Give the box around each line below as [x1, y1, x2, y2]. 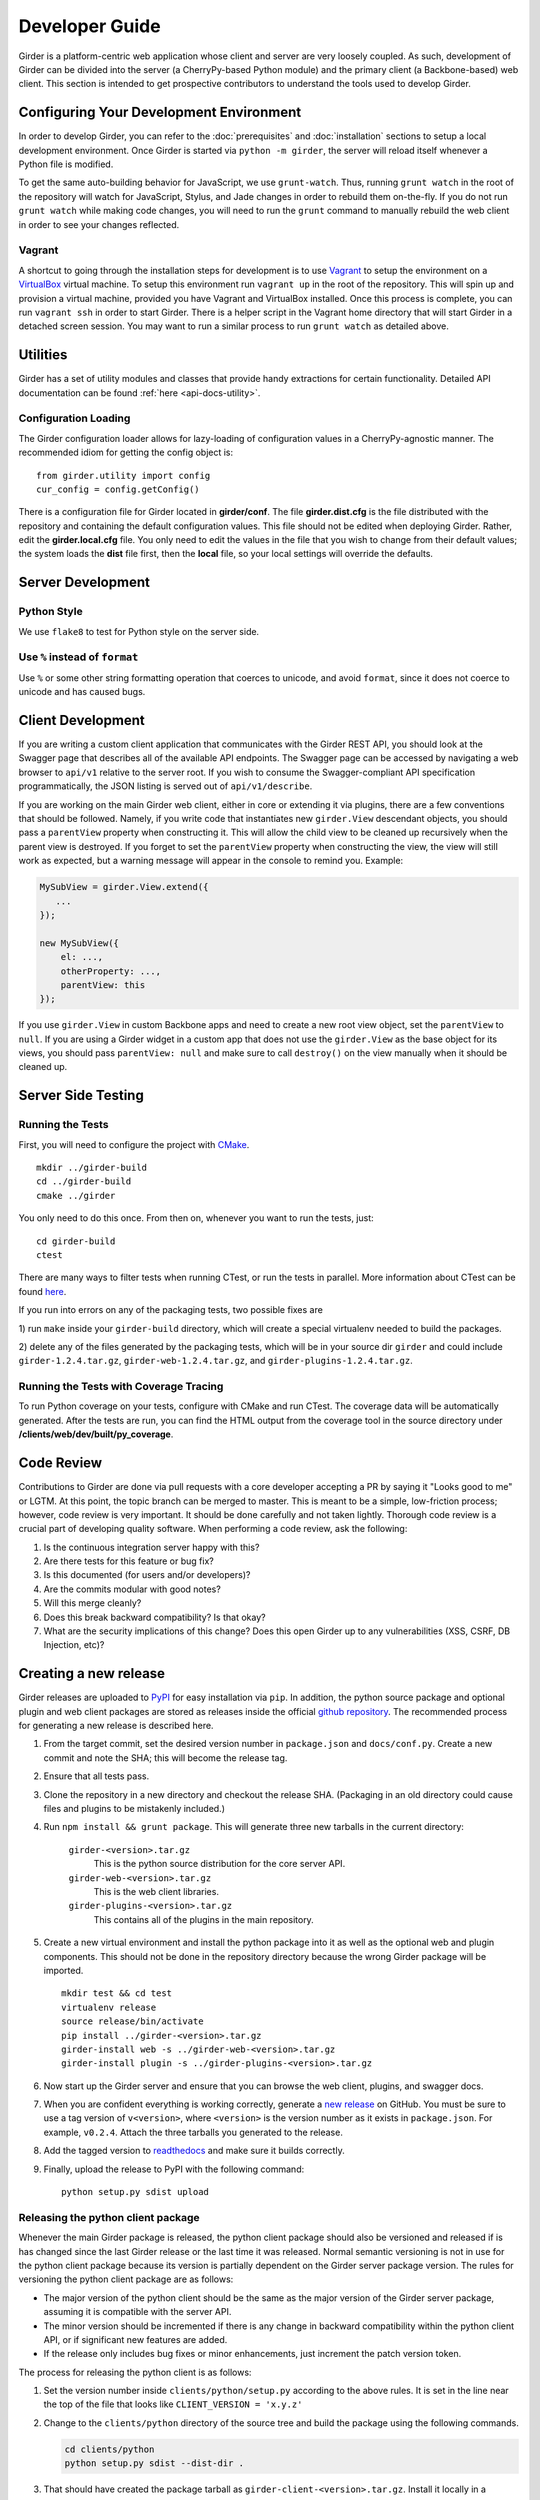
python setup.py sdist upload [61, 2186, 210, 2198]
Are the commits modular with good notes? [43, 1583, 222, 1595]
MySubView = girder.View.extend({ [39, 881, 209, 893]
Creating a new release [18, 1665, 165, 1682]
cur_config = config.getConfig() [36, 483, 200, 495]
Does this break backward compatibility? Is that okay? [43, 1611, 266, 1623]
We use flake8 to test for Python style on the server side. [18, 625, 260, 637]
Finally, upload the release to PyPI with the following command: [43, 2163, 305, 2175]
